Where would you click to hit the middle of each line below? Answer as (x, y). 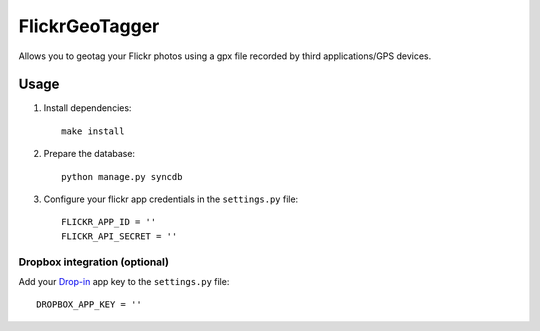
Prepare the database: (89, 154)
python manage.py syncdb (122, 176)
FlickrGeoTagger (89, 26)
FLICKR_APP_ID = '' (109, 222)
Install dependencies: (87, 108)
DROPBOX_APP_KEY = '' (89, 304)
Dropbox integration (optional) (94, 262)
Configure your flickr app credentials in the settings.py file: (171, 199)
